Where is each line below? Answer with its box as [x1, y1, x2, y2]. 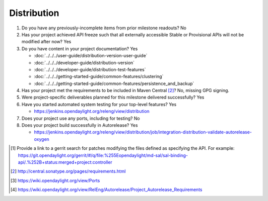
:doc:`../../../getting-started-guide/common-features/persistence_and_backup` [34, 80, 195, 87]
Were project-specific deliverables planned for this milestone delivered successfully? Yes [21, 95, 204, 100]
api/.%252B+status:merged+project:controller [18, 159, 113, 165]
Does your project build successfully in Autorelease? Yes [21, 122, 138, 128]
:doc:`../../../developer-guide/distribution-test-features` [34, 66, 146, 72]
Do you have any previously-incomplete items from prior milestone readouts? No [21, 25, 187, 31]
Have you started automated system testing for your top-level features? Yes [21, 101, 177, 107]
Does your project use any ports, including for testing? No [21, 115, 140, 121]
